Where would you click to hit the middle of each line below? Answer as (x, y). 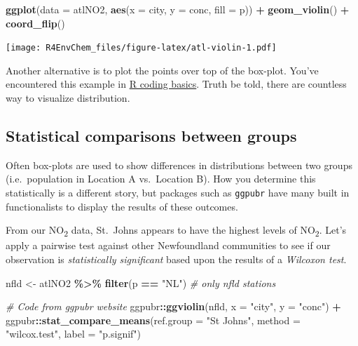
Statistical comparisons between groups (151, 136)
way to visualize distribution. (68, 98)
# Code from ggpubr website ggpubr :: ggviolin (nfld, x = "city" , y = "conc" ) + (173, 306)
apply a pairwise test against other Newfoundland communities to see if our (168, 245)
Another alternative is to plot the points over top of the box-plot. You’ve (162, 70)
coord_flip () (35, 23)
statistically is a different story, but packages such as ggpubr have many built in (178, 193)
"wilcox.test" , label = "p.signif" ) (74, 334)
